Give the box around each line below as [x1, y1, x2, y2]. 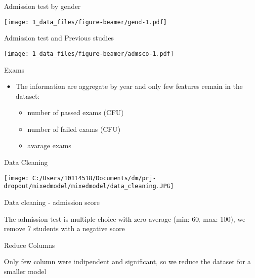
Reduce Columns [4, 239, 55, 250]
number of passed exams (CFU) [27, 107, 124, 118]
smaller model [4, 266, 46, 276]
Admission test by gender [4, 1, 81, 11]
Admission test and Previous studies [4, 33, 114, 43]
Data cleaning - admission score [4, 197, 100, 207]
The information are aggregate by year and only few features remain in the [15, 81, 243, 91]
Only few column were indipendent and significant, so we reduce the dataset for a [4, 256, 251, 267]
